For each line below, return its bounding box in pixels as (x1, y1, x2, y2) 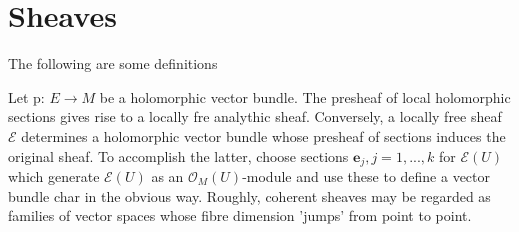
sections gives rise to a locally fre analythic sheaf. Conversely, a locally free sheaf (8, 106, 502, 127)
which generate (8, 165, 100, 186)
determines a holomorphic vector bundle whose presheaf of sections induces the (21, 125, 506, 146)
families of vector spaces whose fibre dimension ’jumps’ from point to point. (8, 205, 472, 226)
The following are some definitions (8, 53, 218, 74)
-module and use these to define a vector (242, 165, 491, 186)
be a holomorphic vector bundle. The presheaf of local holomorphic (99, 86, 511, 107)
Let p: (8, 86, 45, 107)
